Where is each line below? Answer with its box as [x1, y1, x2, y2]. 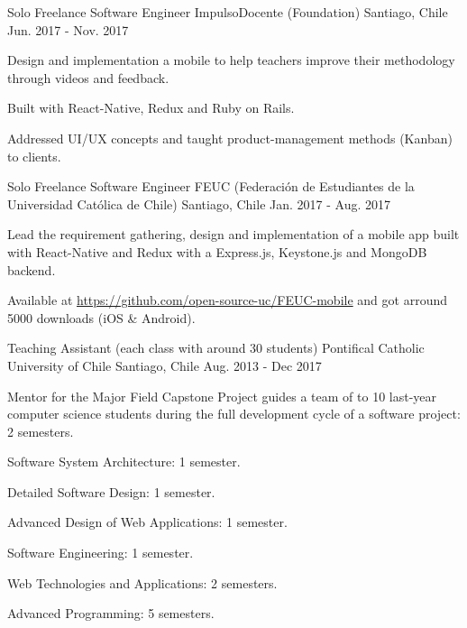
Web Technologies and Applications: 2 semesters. [7, 573, 278, 592]
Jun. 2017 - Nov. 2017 [7, 20, 129, 39]
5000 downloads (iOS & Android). [7, 308, 196, 327]
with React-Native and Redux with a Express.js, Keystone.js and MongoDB [7, 242, 427, 261]
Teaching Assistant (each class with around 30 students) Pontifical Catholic [7, 338, 425, 357]
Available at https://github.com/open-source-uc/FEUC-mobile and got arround [7, 291, 447, 309]
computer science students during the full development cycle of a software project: [7, 404, 461, 423]
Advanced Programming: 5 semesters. [7, 604, 215, 623]
